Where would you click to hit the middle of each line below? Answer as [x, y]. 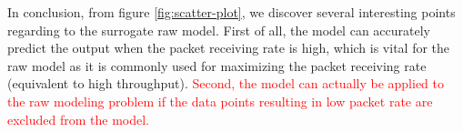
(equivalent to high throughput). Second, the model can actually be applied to [226, 83]
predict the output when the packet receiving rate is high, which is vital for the [229, 48]
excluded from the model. [78, 119]
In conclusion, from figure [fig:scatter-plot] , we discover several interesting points [231, 12]
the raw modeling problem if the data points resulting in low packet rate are [220, 101]
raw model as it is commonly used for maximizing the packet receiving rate [217, 65]
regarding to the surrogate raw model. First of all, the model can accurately [219, 30]
